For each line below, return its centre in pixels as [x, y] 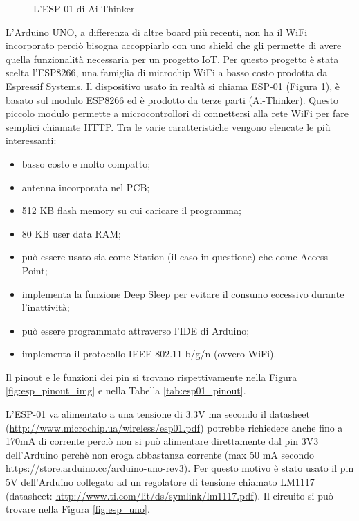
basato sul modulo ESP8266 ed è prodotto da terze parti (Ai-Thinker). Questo [172, 99]
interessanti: [31, 140]
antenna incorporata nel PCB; [86, 187]
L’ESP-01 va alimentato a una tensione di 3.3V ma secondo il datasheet [158, 414]
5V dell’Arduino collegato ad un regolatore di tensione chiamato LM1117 [160, 482]
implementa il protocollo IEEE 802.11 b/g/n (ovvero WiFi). [149, 354]
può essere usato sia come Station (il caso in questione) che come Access [175, 257]
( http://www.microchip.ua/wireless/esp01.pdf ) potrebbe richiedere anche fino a [174, 427]
